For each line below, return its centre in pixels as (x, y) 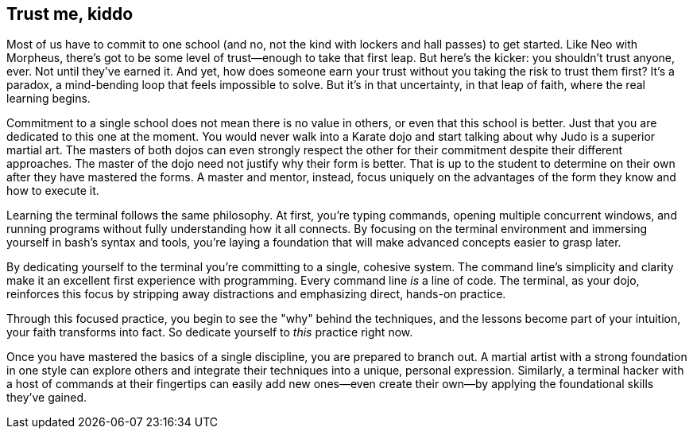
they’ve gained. (47, 398)
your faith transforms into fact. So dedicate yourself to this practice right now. (210, 332)
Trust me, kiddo (70, 14)
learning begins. (48, 99)
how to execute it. (53, 191)
